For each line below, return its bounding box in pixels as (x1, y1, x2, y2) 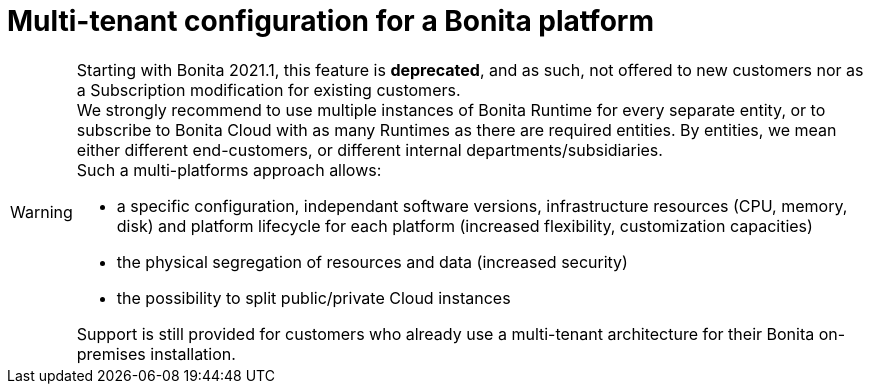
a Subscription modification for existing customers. (76, 79, 461, 100)
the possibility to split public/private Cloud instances (116, 287, 511, 308)
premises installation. (76, 343, 236, 364)
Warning (10, 201, 73, 222)
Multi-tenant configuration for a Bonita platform (7, 4, 654, 38)
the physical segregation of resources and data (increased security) (116, 251, 628, 272)
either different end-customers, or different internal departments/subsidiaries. (76, 139, 663, 160)
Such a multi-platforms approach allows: (76, 159, 382, 180)
